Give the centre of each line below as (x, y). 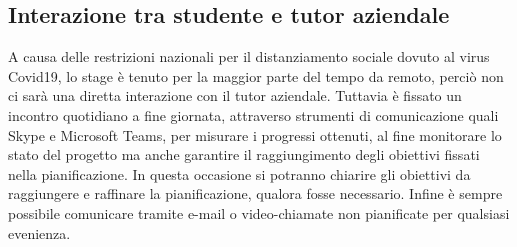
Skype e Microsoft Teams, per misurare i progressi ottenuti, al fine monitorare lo (255, 134)
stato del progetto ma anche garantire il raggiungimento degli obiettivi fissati (244, 154)
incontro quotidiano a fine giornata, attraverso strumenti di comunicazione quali (253, 114)
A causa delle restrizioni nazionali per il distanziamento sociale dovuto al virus (249, 56)
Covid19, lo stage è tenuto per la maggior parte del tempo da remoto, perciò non (256, 75)
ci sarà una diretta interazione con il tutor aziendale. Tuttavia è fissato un (235, 95)
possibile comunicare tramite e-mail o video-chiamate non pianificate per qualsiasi (259, 212)
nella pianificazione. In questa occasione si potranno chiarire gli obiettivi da (239, 173)
